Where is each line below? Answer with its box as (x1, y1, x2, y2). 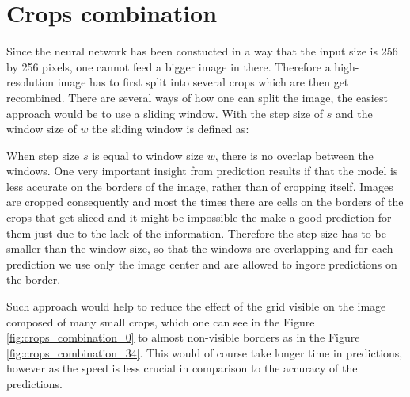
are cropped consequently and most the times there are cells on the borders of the (6, 193, 404, 210)
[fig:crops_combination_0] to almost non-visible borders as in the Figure (6, 329, 360, 345)
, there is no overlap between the (214, 147, 374, 163)
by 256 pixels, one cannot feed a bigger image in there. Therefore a (6, 58, 331, 74)
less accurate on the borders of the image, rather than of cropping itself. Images (6, 178, 393, 194)
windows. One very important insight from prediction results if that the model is (6, 162, 398, 179)
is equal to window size (92, 147, 204, 163)
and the (336, 105, 373, 121)
